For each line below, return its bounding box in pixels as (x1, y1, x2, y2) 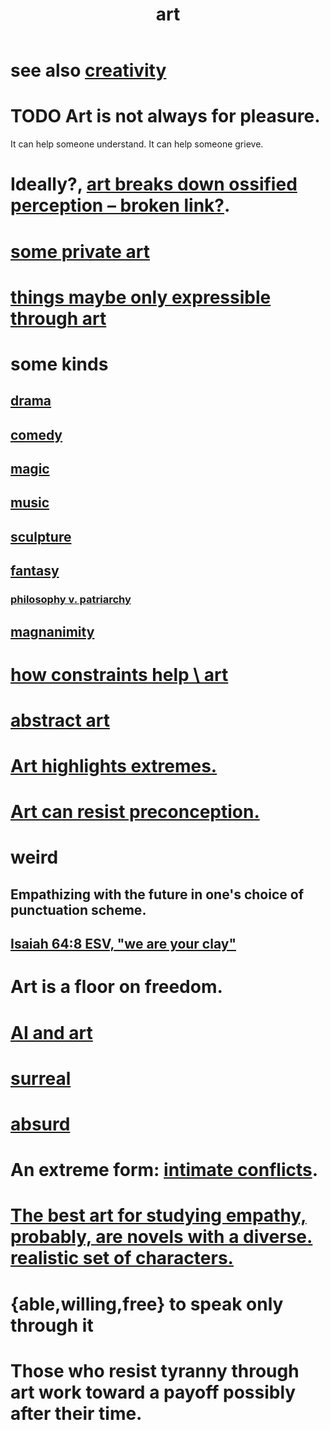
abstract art (10, 709, 110, 732)
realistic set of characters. (10, 1247, 234, 1270)
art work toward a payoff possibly (10, 1381, 297, 1403)
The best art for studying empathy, (10, 1204, 307, 1227)
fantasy (10, 563, 60, 580)
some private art (10, 240, 151, 263)
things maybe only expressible (10, 286, 272, 308)
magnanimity (10, 623, 95, 640)
